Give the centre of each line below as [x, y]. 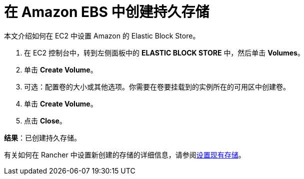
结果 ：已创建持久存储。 [42, 137]
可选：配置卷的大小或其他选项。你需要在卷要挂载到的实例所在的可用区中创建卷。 [157, 86]
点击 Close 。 [45, 120]
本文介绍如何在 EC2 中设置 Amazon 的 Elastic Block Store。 [102, 35]
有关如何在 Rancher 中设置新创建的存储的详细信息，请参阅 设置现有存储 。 [125, 154]
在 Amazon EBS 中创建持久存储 [107, 12]
